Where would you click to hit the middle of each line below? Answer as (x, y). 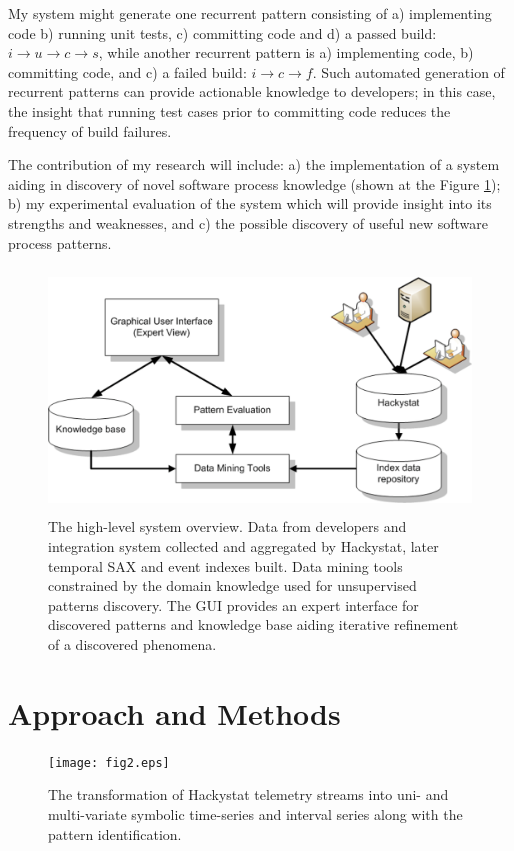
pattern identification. (115, 833)
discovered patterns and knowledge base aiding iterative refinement (253, 624)
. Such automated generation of (408, 71)
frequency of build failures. (90, 130)
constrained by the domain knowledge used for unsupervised (232, 585)
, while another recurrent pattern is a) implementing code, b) (286, 52)
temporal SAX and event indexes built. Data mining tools (225, 565)
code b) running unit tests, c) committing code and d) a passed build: (222, 32)
